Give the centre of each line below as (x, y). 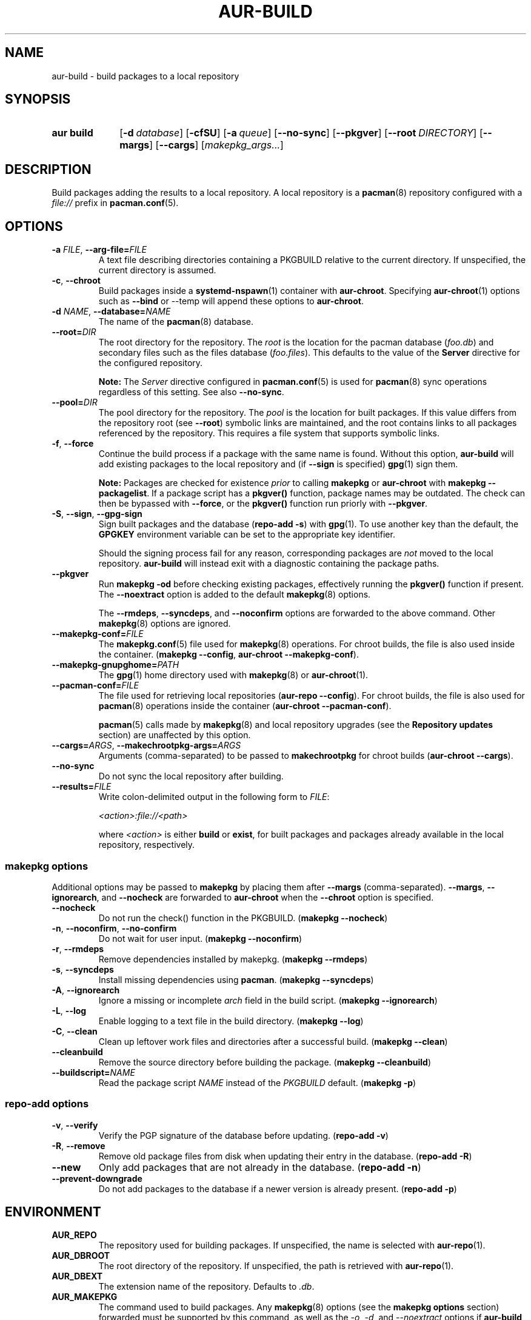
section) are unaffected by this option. (175, 735)
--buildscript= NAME (93, 1072)
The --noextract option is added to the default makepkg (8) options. (235, 595)
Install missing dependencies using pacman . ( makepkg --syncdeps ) (236, 979)
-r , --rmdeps (78, 948)
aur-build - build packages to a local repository (145, 76)
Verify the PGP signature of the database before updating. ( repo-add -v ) (243, 1135)
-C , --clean (75, 1031)
